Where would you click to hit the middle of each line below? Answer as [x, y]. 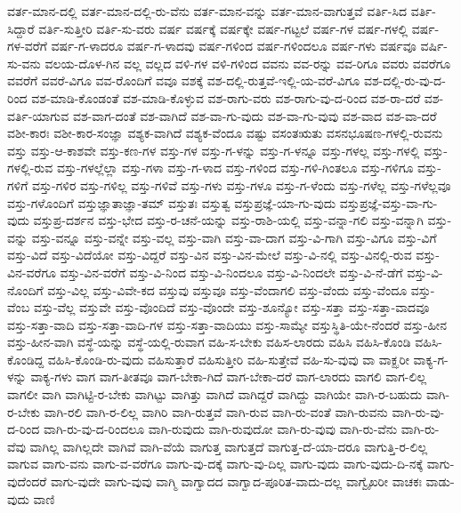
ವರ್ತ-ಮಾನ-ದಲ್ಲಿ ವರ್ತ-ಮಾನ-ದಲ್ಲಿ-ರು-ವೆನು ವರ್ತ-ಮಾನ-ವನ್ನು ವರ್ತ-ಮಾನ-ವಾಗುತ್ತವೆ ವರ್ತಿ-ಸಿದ [207, 11]
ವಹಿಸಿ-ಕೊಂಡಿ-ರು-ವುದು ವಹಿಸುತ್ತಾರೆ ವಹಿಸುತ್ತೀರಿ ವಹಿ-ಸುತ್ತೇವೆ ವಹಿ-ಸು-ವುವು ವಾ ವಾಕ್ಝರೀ [228, 359]
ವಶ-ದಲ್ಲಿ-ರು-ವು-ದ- [404, 80]
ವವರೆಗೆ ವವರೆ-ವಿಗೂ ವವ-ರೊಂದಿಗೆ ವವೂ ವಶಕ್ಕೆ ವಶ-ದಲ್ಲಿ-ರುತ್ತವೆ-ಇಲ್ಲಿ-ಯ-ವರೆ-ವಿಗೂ [184, 80]
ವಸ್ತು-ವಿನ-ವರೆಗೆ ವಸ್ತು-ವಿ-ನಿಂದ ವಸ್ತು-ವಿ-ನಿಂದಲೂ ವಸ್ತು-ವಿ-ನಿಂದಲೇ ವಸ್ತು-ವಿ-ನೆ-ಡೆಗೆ [231, 272]
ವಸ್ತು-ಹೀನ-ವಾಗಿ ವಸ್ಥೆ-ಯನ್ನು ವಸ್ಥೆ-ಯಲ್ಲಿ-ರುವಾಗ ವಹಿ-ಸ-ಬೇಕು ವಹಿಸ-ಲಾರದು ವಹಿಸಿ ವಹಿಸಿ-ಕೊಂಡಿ [209, 342]
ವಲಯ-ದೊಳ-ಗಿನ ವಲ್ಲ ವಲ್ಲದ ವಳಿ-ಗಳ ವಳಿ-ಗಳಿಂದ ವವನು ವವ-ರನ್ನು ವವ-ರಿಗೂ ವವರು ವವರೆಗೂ [248, 63]
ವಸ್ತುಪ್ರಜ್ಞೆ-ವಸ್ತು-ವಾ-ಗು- [388, 202]
